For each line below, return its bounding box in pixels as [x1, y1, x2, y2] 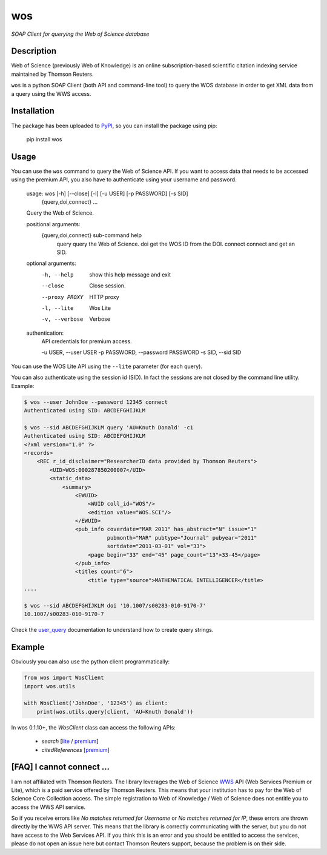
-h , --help [41, 271, 74, 278]
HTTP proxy [89, 293, 119, 300]
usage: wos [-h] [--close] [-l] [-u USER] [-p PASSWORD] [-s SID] [26, 190, 188, 197]
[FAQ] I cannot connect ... [11, 762, 110, 773]
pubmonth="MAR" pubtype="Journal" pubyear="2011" [107, 534, 257, 541]
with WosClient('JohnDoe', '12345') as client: [24, 700, 168, 706]
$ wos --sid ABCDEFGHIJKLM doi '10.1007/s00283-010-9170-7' [24, 602, 206, 609]
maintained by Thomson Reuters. [11, 70, 94, 78]
